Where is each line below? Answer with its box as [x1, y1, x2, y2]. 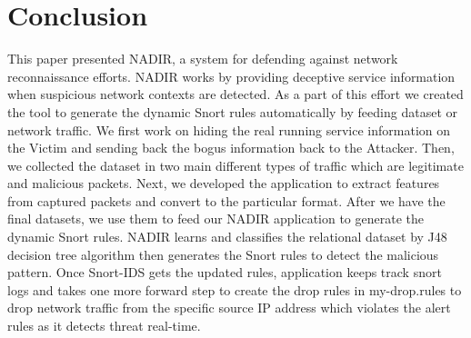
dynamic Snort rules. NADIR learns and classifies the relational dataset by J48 [7, 227, 447, 246]
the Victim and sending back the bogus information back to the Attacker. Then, [7, 138, 455, 157]
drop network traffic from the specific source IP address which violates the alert [7, 298, 451, 317]
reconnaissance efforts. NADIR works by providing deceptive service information [7, 66, 456, 85]
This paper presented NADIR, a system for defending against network [7, 49, 398, 68]
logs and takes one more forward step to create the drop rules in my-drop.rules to [7, 280, 462, 299]
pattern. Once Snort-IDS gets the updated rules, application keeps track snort [7, 263, 442, 282]
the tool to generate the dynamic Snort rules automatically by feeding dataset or [7, 102, 457, 121]
